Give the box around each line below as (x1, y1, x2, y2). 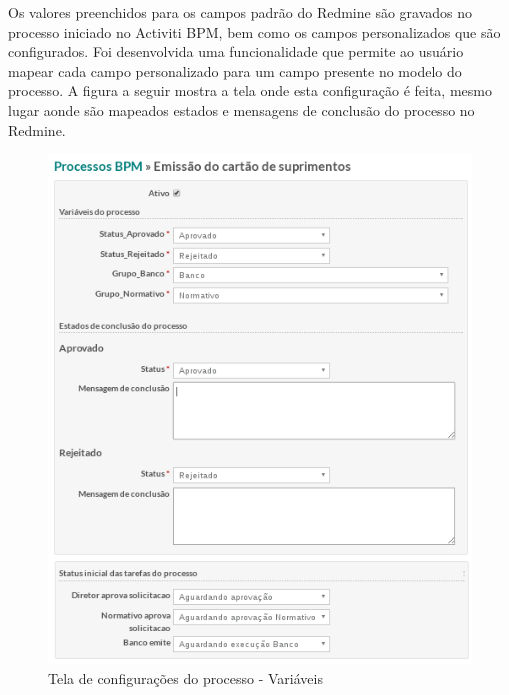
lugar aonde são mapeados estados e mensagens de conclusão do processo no (8, 99, 475, 120)
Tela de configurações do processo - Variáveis (48, 667, 323, 688)
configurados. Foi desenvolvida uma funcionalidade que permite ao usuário (8, 41, 464, 62)
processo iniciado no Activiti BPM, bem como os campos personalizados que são (8, 21, 501, 42)
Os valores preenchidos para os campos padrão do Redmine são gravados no (8, 2, 473, 22)
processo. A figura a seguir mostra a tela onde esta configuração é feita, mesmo (8, 80, 492, 101)
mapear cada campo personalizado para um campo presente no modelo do (8, 60, 462, 81)
